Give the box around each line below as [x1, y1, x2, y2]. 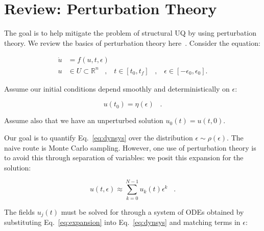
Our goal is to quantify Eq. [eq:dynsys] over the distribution [4, 132, 193, 143]
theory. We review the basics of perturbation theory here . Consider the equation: [4, 37, 260, 48]
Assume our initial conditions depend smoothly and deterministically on [4, 83, 230, 94]
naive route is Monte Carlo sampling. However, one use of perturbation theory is [4, 142, 256, 153]
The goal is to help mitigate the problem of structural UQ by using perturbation [4, 27, 256, 38]
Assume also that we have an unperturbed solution [4, 115, 163, 126]
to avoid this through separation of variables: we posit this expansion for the [4, 152, 244, 163]
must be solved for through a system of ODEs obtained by [61, 206, 244, 217]
